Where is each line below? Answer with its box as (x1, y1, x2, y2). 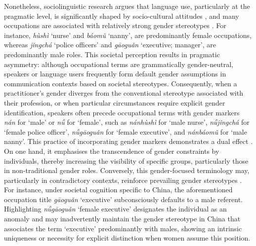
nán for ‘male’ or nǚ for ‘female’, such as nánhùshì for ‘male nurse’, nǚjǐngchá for (4, 117, 250, 127)
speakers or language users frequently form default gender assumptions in (4, 69, 226, 79)
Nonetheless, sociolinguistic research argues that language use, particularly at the (4, 1, 250, 11)
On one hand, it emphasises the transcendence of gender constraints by (4, 145, 219, 156)
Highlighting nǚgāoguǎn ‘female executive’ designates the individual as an (4, 204, 227, 214)
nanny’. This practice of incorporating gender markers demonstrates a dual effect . (4, 136, 253, 146)
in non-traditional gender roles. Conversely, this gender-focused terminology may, (4, 165, 250, 176)
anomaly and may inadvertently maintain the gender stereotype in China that (4, 213, 241, 224)
